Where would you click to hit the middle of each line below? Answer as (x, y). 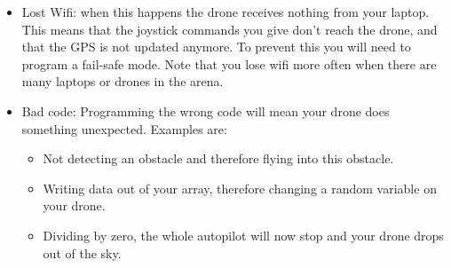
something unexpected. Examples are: (124, 128)
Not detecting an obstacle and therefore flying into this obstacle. (218, 158)
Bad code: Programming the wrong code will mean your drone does (206, 110)
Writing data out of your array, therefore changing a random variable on (240, 188)
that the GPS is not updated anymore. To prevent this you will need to (216, 47)
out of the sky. (82, 252)
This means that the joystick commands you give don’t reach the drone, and (229, 29)
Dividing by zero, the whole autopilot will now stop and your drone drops (243, 235)
